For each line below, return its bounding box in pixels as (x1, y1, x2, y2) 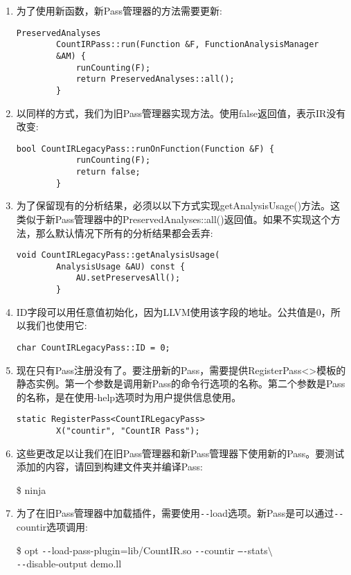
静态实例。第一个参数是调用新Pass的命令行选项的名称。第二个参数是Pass (16, 376, 345, 391)
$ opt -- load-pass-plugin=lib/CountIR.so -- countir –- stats (16, 542, 268, 557)
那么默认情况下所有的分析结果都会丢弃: (35, 225, 213, 240)
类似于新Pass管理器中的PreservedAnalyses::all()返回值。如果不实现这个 (16, 211, 331, 226)
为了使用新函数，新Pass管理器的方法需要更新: (16, 3, 222, 17)
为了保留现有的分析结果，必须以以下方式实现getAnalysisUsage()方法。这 (16, 198, 341, 213)
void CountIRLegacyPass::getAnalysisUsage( (16, 250, 220, 260)
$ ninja (16, 482, 46, 497)
